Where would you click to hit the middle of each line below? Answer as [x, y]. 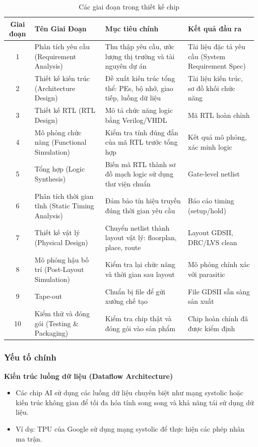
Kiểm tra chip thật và [138, 318]
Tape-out [48, 296]
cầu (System [206, 56]
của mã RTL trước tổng [141, 142]
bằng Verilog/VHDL [136, 120]
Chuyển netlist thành [137, 227]
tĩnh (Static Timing [64, 206]
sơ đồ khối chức [211, 88]
